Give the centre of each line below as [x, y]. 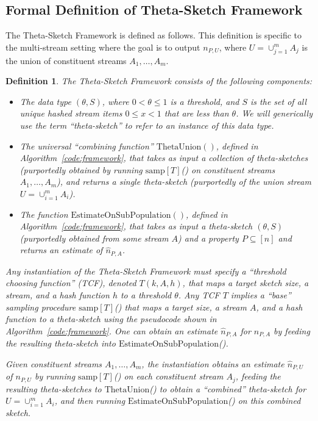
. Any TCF [199, 295]
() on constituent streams [228, 169]
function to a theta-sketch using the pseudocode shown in [111, 319]
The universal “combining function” [87, 146]
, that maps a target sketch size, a [246, 283]
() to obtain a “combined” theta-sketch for [228, 388]
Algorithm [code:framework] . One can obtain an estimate [112, 330]
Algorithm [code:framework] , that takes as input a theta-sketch [136, 226]
